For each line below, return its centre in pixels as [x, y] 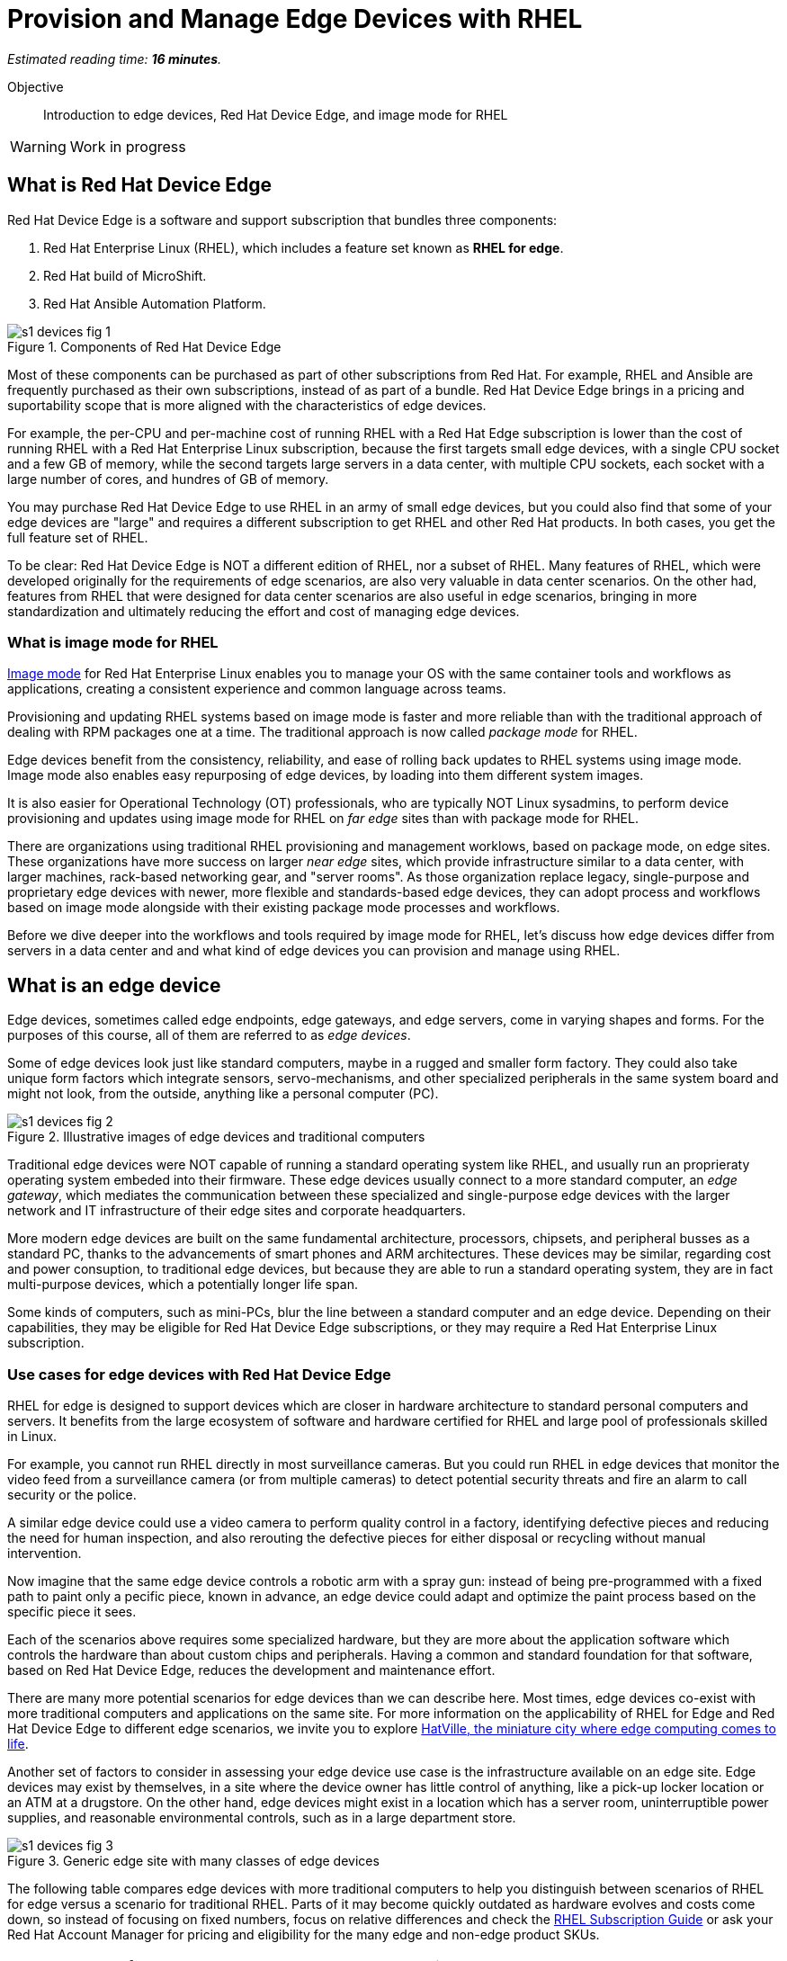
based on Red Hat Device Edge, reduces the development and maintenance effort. [251, 1670]
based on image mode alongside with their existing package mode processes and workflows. [284, 908]
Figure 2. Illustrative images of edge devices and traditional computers [216, 1137]
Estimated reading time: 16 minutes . [115, 58]
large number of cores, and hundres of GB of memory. [168, 479]
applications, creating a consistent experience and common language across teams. [257, 689]
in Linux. [32, 1436]
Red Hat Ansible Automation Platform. [155, 303]
